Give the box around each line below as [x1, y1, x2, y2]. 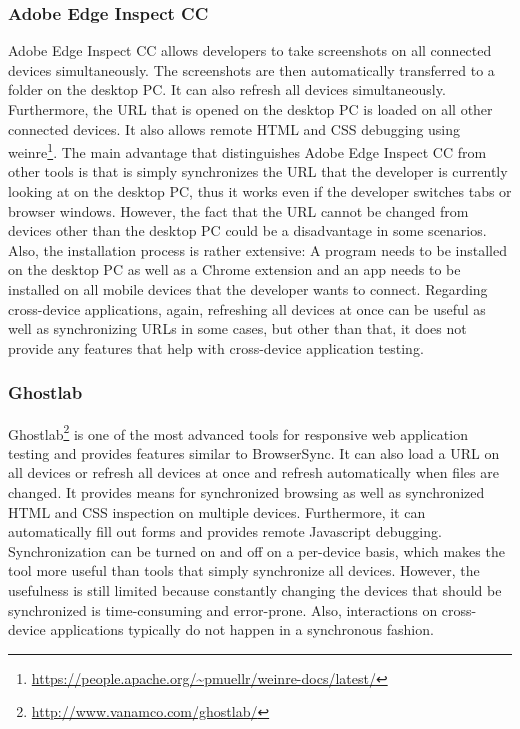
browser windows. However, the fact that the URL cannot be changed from [8, 200, 469, 221]
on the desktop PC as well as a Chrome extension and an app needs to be [8, 259, 461, 280]
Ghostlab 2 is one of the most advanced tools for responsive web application [8, 420, 468, 444]
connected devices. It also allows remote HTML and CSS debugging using [8, 118, 461, 139]
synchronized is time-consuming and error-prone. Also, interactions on [8, 599, 438, 620]
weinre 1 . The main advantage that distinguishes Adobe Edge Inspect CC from [8, 139, 487, 162]
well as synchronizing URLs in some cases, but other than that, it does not [8, 318, 467, 339]
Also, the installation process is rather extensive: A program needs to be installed [8, 239, 507, 260]
